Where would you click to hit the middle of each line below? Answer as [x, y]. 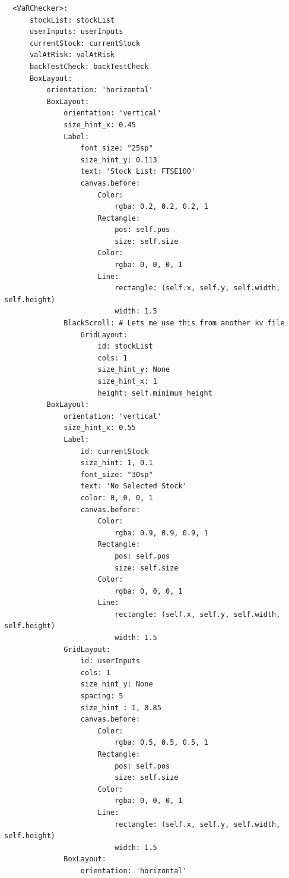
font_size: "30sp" [117, 474]
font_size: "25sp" [117, 148]
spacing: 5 [102, 696]
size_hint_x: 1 [127, 381]
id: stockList [125, 347]
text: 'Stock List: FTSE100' [138, 172]
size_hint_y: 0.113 [119, 160]
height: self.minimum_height [155, 393]
